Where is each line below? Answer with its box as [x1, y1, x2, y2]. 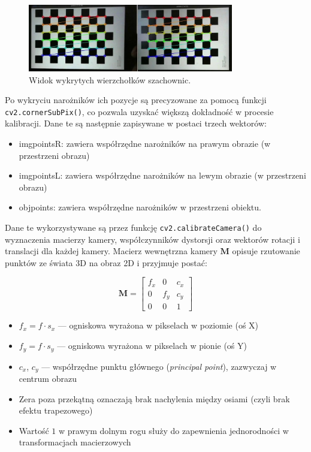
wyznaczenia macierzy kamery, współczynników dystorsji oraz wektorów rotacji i [5, 233, 300, 245]
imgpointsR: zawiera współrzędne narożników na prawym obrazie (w [19, 137, 271, 150]
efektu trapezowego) [19, 404, 93, 417]
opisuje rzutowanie [232, 245, 300, 257]
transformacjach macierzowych [19, 436, 131, 448]
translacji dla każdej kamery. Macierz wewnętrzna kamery [5, 245, 218, 257]
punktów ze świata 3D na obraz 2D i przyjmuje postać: [5, 256, 207, 269]
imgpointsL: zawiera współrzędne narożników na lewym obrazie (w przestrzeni [19, 169, 306, 182]
